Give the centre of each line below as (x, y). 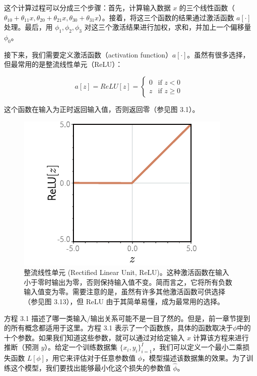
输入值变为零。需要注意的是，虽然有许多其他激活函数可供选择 (125, 292)
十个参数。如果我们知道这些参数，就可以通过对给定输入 (94, 337)
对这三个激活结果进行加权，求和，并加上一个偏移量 (167, 27)
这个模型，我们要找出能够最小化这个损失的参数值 (91, 367)
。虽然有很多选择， (219, 54)
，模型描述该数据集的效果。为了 (194, 358)
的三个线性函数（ (207, 7)
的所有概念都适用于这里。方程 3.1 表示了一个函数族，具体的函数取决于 (119, 328)
